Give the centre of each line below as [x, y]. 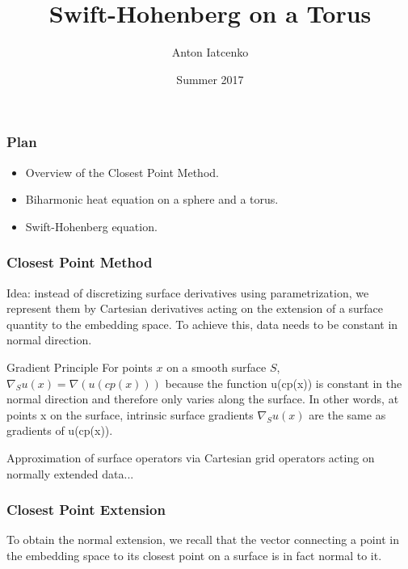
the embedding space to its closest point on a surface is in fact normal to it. [194, 555]
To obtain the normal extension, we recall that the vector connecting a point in [203, 539]
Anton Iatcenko [210, 52]
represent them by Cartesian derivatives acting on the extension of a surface [195, 308]
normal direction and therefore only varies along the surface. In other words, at [203, 399]
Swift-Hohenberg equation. [91, 226]
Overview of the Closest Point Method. [122, 172]
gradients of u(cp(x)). [60, 430]
